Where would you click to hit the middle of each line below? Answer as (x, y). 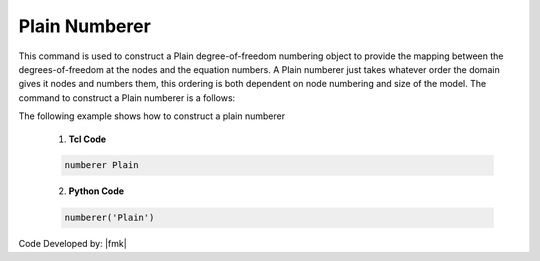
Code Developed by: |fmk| (72, 244)
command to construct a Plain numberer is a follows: (127, 97)
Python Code (96, 191)
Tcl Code (87, 139)
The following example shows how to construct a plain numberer (151, 116)
